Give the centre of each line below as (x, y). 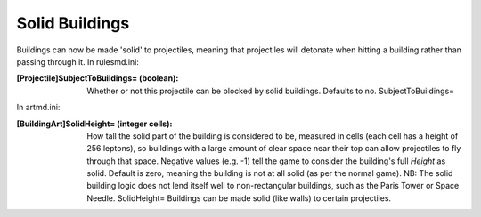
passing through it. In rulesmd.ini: (78, 61)
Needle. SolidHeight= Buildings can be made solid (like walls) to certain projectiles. (239, 198)
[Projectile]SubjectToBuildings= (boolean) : (98, 78)
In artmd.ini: (38, 108)
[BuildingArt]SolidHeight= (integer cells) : (94, 124)
